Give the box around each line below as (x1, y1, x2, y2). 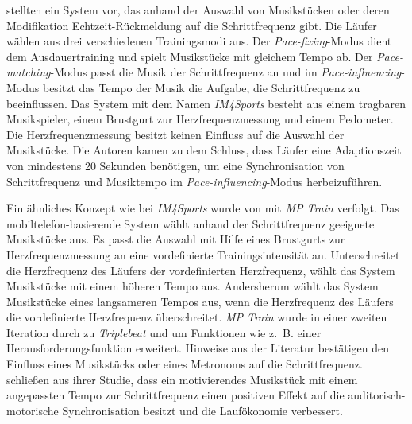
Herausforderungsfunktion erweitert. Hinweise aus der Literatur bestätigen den (6, 340, 389, 356)
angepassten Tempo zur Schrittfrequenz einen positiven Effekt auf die (6, 387, 345, 403)
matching (6, 64, 51, 80)
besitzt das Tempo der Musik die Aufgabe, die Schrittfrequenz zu (42, 79, 360, 95)
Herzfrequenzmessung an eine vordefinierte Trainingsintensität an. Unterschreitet (6, 246, 400, 263)
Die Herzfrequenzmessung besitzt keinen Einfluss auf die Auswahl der (6, 126, 345, 142)
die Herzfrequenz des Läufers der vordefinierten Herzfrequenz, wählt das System (6, 262, 395, 278)
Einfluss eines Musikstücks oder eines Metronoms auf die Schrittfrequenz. (6, 356, 363, 372)
